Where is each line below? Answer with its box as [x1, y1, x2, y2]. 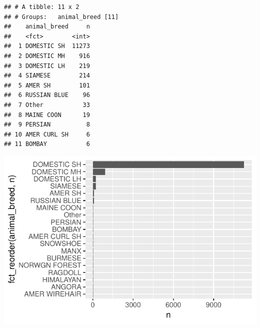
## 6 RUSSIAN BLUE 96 [4, 91, 90, 99]
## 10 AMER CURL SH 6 [4, 130, 90, 138]
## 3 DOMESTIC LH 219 [4, 62, 90, 69]
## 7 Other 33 [4, 101, 90, 108]
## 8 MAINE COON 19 [4, 111, 90, 118]
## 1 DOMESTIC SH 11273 [4, 42, 90, 50]
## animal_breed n [4, 23, 90, 30]
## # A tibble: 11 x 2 [4, 3, 79, 10]
